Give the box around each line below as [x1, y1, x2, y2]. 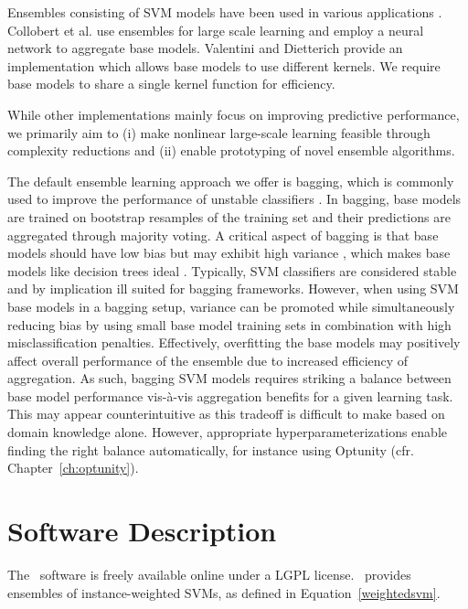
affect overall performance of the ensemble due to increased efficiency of [7, 350, 409, 369]
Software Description [7, 512, 277, 550]
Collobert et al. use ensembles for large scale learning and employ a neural [7, 20, 424, 39]
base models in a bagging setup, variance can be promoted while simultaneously [7, 296, 455, 315]
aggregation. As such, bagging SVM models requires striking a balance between [7, 369, 452, 388]
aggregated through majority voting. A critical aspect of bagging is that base [7, 225, 439, 244]
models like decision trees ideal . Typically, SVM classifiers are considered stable [7, 261, 457, 280]
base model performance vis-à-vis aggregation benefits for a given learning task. [7, 386, 453, 405]
